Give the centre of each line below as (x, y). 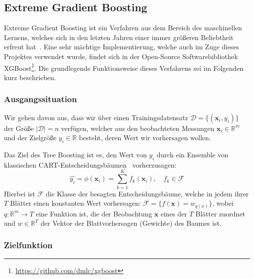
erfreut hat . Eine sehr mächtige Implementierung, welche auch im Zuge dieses (122, 47)
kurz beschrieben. (30, 77)
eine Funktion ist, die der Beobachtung (94, 213)
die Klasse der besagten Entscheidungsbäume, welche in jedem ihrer (147, 193)
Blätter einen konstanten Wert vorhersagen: (75, 203)
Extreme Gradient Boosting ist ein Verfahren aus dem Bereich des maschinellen (123, 28)
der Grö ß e (19, 128)
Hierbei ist (20, 193)
